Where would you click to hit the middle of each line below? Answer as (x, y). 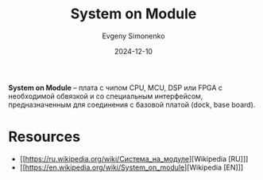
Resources (44, 137)
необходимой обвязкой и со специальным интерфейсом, (106, 96)
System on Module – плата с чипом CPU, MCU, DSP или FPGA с (116, 88)
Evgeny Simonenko (133, 36)
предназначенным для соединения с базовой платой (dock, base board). (132, 104)
